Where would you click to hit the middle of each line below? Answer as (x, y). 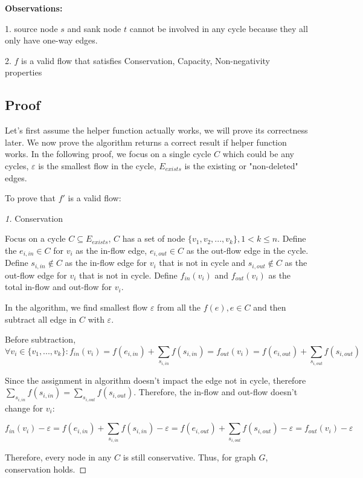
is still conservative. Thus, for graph (189, 457)
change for (24, 408)
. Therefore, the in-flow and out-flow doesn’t (216, 392)
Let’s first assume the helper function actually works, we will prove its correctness (156, 130)
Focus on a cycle (35, 238)
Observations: (34, 8)
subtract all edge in (41, 319)
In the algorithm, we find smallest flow (76, 307)
